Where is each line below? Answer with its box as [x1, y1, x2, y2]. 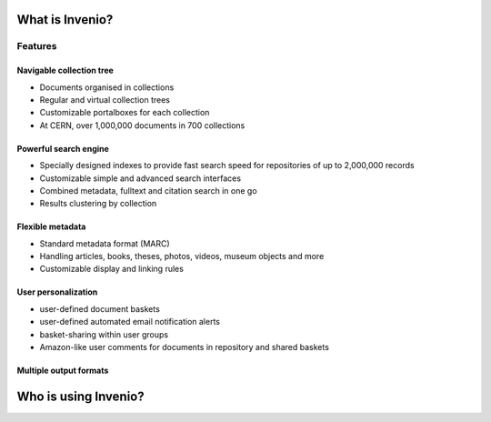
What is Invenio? [16, 12, 114, 27]
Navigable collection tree [16, 65, 114, 76]
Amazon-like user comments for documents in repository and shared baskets [39, 342, 329, 353]
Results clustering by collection [39, 198, 157, 209]
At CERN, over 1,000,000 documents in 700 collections [39, 119, 245, 131]
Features [16, 40, 57, 53]
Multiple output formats [16, 365, 109, 377]
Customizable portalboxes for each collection [39, 107, 210, 118]
